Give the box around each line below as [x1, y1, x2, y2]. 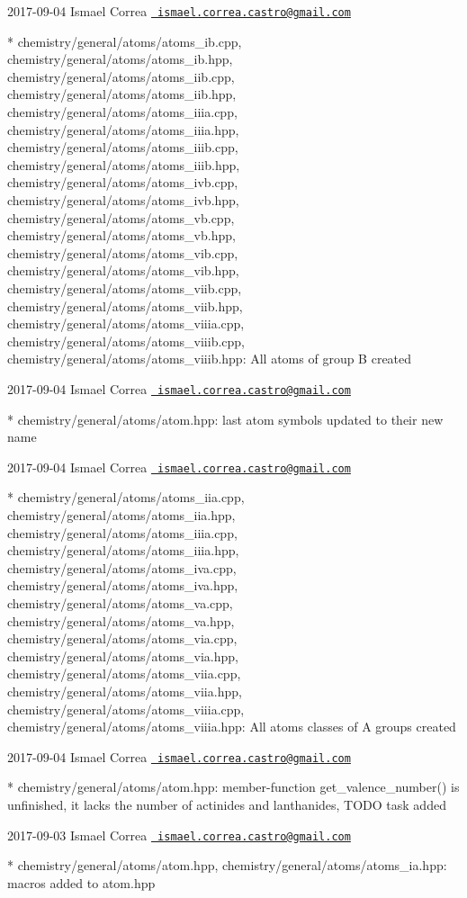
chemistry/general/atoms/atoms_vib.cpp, [7, 243, 238, 262]
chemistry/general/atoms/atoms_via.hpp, [7, 646, 238, 665]
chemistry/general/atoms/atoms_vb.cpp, [7, 208, 235, 227]
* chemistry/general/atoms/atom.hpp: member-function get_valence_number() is [7, 777, 460, 796]
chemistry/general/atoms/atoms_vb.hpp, [7, 226, 236, 245]
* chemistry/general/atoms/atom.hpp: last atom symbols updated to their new [7, 409, 444, 428]
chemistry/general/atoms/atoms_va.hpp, [7, 611, 235, 630]
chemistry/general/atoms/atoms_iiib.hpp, [7, 155, 240, 174]
